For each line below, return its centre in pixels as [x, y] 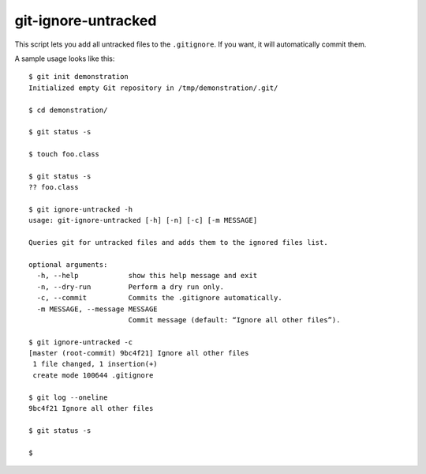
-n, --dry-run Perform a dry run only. [131, 287]
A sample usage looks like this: [65, 58]
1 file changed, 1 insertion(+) [95, 364]
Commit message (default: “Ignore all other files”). [234, 320]
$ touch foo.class [64, 154]
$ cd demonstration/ [68, 110]
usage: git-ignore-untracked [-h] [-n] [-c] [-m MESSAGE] [143, 220]
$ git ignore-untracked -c [81, 342]
